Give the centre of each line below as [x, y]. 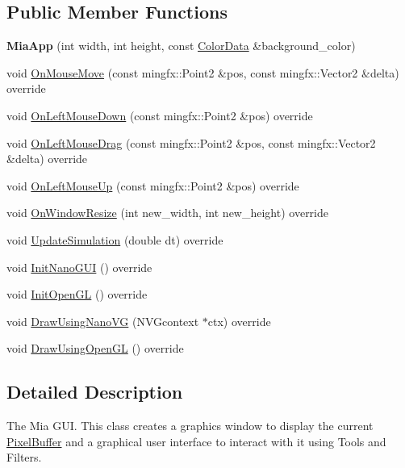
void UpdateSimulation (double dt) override [115, 239]
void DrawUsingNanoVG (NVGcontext [103, 321]
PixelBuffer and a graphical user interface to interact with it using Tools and [196, 441]
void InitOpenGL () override [77, 294]
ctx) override [239, 321]
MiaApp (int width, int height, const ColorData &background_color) [181, 46]
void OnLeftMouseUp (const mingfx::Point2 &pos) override [153, 185]
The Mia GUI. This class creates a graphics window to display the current [190, 426]
